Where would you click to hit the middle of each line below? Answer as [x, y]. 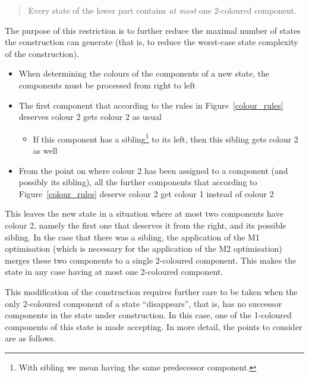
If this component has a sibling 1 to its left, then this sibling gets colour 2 [165, 138]
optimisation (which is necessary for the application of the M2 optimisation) [144, 248]
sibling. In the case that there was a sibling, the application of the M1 [132, 237]
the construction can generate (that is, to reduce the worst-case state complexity [152, 42]
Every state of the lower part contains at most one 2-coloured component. [162, 10]
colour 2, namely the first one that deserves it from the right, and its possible [146, 225]
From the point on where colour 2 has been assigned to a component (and [153, 170]
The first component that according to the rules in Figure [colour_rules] [151, 105]
